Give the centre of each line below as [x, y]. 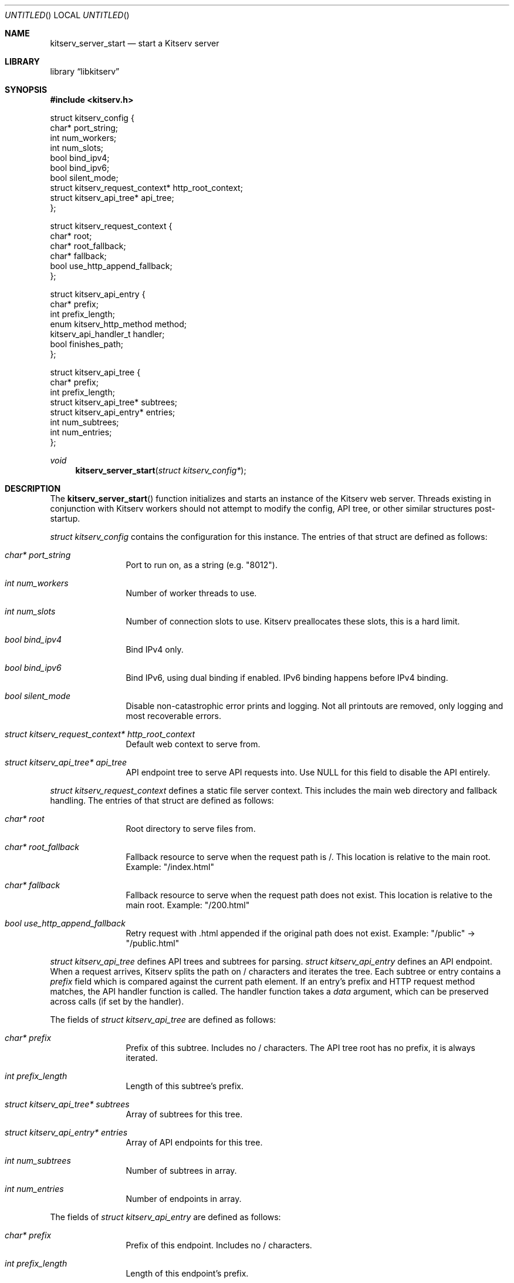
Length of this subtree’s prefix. [185, 1086]
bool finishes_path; [87, 344]
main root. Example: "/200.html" [188, 905]
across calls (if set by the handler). [117, 1001]
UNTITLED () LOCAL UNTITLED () [67, 15]
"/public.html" [153, 943]
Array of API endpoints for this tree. [194, 1142]
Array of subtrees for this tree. [184, 1114]
